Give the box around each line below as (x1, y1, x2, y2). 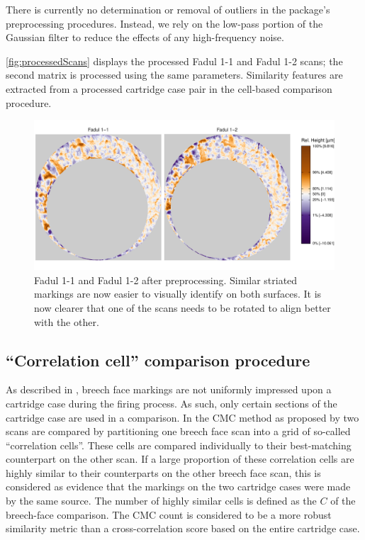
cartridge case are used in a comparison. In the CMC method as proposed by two (6, 410, 359, 424)
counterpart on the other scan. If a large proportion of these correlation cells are (6, 451, 354, 466)
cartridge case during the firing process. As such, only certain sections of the (6, 395, 337, 410)
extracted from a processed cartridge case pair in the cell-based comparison (6, 81, 332, 96)
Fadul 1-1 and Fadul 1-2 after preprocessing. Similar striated (34, 272, 298, 287)
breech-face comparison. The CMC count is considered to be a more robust (6, 507, 332, 522)
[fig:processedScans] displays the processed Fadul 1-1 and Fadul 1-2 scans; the (6, 53, 343, 68)
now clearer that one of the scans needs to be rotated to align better (34, 300, 331, 315)
